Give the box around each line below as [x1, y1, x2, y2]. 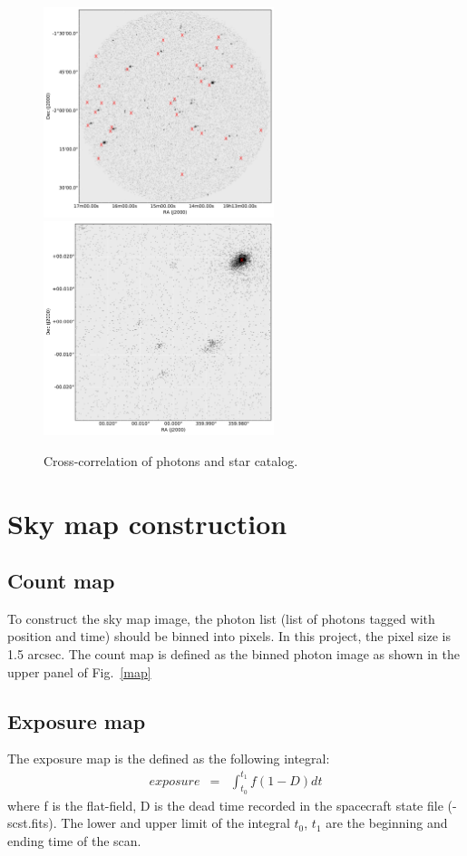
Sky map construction [7, 504, 287, 541]
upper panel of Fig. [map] [7, 662, 151, 681]
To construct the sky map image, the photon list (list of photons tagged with [7, 608, 435, 627]
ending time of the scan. [7, 831, 141, 850]
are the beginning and [326, 813, 448, 832]
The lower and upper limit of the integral [61, 813, 290, 832]
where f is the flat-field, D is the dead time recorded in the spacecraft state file [7, 795, 443, 814]
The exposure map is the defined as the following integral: [7, 749, 330, 768]
